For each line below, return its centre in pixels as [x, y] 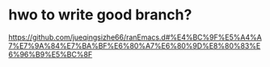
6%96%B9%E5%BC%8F [51, 54]
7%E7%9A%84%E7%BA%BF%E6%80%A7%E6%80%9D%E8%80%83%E [135, 45]
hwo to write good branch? [100, 15]
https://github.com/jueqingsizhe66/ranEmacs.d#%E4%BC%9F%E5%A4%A [135, 37]
